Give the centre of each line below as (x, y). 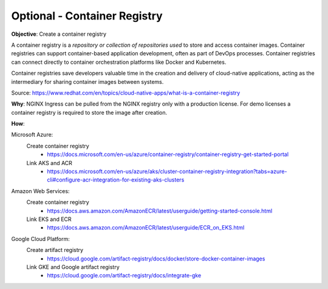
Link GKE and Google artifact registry (73, 267)
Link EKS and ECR (49, 219)
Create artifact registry (55, 250)
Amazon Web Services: (40, 191)
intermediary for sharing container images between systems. (87, 81)
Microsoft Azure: (32, 135)
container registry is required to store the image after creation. (89, 112)
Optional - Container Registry (87, 16)
